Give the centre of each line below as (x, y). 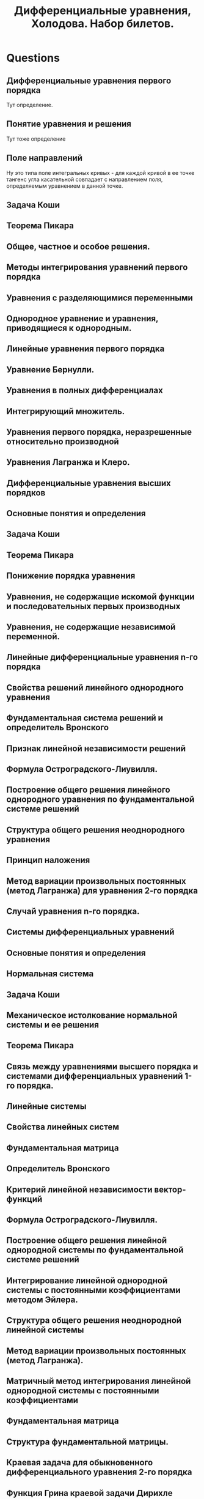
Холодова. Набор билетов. (103, 24)
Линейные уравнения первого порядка (86, 349)
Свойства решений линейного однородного (95, 688)
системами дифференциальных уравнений (95, 1076)
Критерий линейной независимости (79, 1189)
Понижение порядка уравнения (71, 576)
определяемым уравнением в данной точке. (65, 186)
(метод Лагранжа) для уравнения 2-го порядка (102, 890)
